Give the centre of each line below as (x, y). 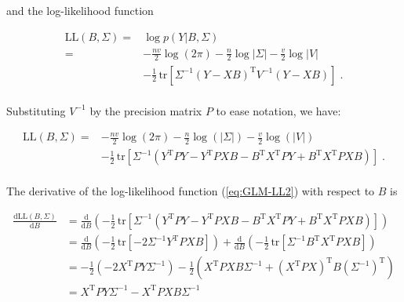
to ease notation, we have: (278, 110)
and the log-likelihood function (80, 10)
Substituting (36, 110)
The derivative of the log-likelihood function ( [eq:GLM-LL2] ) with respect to (191, 191)
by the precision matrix (146, 110)
